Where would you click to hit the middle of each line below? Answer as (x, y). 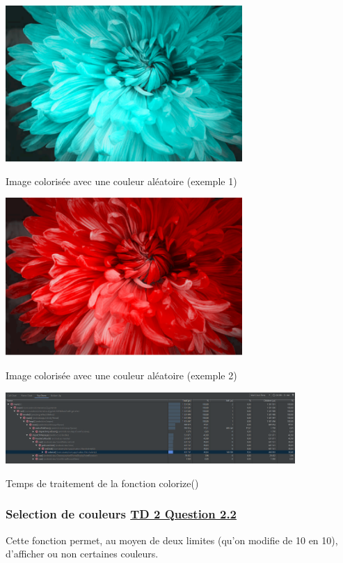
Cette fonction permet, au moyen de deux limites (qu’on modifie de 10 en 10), (172, 540)
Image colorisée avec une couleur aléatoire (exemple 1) (121, 181)
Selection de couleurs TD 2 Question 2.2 (121, 514)
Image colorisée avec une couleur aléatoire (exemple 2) (121, 375)
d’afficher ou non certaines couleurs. (82, 554)
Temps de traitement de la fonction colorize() (102, 483)
